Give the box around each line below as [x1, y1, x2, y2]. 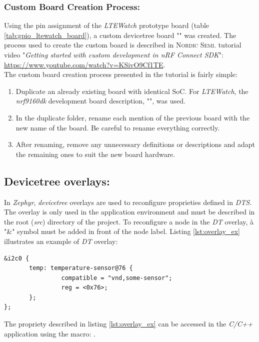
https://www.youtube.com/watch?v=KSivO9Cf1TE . [4, 59, 165, 69]
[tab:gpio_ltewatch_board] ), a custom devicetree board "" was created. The [4, 29, 236, 40]
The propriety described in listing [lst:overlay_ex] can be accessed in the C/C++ [4, 318, 253, 329]
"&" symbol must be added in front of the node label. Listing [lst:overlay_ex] [4, 226, 240, 236]
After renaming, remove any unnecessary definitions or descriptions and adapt [15, 139, 255, 149]
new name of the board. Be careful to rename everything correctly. [15, 122, 220, 132]
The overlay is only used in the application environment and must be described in [4, 206, 255, 217]
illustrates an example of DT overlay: [4, 235, 118, 246]
